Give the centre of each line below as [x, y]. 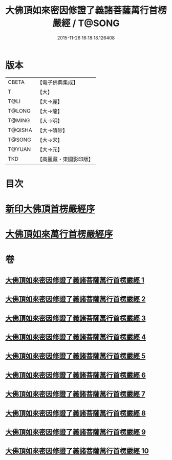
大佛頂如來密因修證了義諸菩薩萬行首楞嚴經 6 [76, 375]
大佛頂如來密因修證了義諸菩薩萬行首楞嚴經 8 [76, 413]
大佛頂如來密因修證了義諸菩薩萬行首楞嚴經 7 [76, 394]
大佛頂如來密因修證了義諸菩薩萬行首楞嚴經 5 [76, 356]
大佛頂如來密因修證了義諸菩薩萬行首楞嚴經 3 [76, 318]
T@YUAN [19, 149]
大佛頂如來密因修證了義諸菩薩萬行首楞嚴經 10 [77, 451]
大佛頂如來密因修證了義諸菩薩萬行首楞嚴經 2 [76, 299]
